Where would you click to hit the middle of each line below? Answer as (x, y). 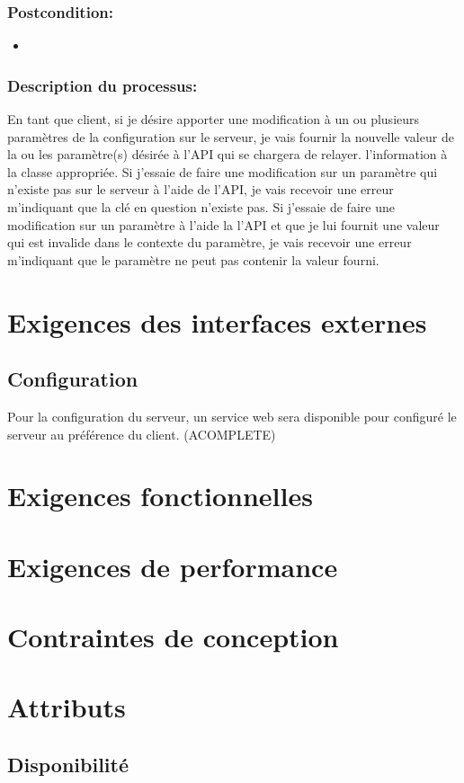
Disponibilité (68, 765)
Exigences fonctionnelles (160, 496)
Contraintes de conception (173, 637)
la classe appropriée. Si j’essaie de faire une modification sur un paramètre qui (223, 171)
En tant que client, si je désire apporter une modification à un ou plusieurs (214, 119)
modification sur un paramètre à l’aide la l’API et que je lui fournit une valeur (223, 224)
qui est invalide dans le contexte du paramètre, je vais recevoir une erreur (210, 242)
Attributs (67, 707)
